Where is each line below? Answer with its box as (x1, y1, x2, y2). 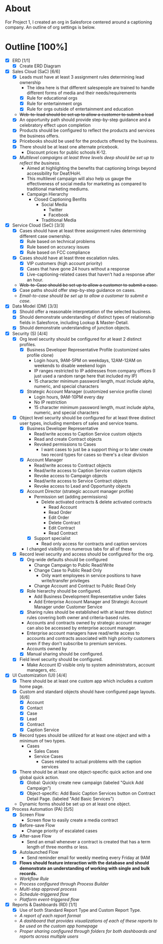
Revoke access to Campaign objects (34, 472, 107, 478)
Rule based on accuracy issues (26, 244, 90, 249)
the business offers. (19, 133, 60, 139)
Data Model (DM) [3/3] (12, 303, 58, 309)
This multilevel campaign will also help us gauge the (26, 175, 132, 181)
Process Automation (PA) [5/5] (12, 806, 74, 812)
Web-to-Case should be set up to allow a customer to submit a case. (19, 282, 158, 288)
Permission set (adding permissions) (34, 494, 108, 499)
